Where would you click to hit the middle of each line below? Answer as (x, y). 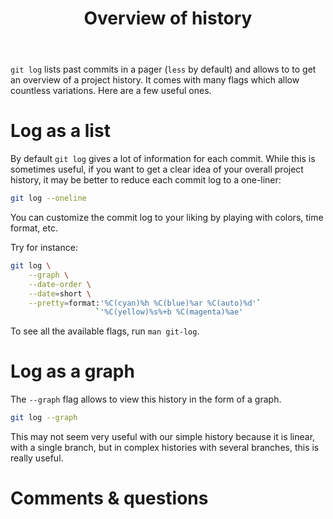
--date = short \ (60, 293)
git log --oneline (48, 198)
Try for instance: (44, 247)
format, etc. (34, 228)
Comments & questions (109, 498)
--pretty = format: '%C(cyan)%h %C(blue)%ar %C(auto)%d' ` (145, 303)
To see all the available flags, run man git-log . (105, 331)
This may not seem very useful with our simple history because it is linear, (163, 437)
